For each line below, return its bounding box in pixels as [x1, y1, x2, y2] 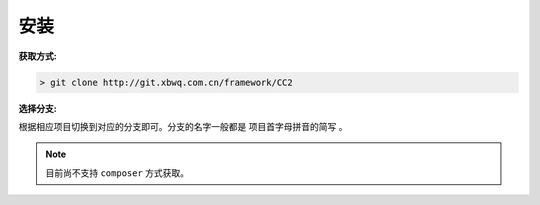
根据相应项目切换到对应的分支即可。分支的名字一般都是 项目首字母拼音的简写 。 [18, 120, 348, 132]
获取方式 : [18, 50, 57, 62]
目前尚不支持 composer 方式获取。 [45, 166, 190, 179]
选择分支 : [18, 102, 57, 114]
